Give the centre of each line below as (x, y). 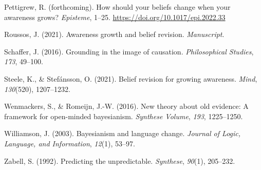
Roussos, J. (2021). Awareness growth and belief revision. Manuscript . (114, 34)
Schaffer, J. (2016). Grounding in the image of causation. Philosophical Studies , (129, 51)
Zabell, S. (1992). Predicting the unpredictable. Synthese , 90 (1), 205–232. (120, 160)
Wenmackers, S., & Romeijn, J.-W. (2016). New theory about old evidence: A (126, 106)
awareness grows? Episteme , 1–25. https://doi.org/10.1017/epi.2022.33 (115, 17)
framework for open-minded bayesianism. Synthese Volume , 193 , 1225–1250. (124, 116)
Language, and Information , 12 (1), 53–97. (70, 143)
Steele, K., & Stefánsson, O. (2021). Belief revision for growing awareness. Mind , (131, 78)
